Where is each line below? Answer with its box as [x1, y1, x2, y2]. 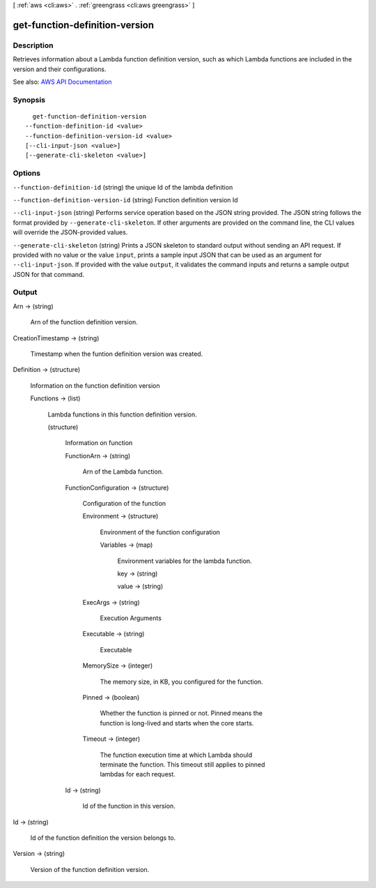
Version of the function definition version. [30, 865, 150, 873]
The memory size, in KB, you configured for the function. [100, 677, 264, 686]
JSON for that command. [13, 270, 85, 278]
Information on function [65, 439, 133, 447]
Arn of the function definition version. [30, 318, 139, 326]
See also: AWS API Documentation [13, 77, 112, 86]
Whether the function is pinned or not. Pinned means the [100, 709, 263, 718]
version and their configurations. [13, 65, 107, 73]
